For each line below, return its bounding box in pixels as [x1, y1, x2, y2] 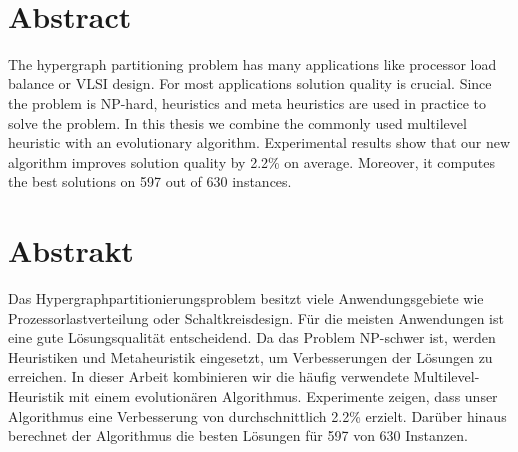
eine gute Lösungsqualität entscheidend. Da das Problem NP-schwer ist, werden [8, 327, 496, 348]
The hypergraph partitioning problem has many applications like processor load [8, 53, 497, 74]
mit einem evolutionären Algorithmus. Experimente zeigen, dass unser [68, 385, 498, 406]
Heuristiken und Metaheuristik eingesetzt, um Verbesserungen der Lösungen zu [8, 346, 493, 367]
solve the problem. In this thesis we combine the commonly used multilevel [8, 112, 467, 133]
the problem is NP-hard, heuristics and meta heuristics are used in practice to [8, 92, 487, 113]
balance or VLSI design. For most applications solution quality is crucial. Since [8, 73, 492, 94]
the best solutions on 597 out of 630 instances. [8, 171, 292, 192]
